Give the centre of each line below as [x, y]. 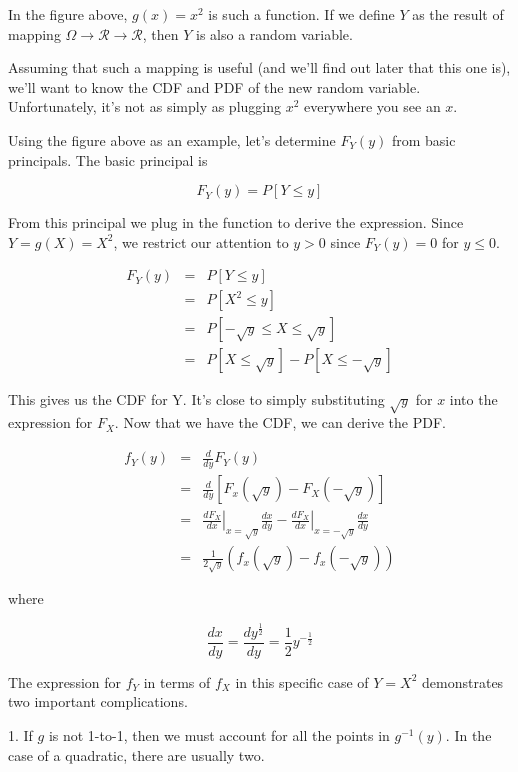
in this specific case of [302, 681]
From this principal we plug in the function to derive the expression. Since [236, 222]
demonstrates [463, 681]
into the [473, 399]
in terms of [177, 681]
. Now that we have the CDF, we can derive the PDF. [280, 422]
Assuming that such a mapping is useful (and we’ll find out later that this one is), [259, 67]
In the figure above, [68, 14]
